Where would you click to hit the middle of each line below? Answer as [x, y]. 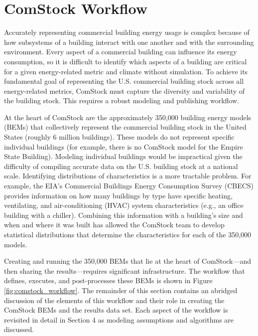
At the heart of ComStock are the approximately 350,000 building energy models [128, 117]
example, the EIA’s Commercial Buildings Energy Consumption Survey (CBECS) [129, 186]
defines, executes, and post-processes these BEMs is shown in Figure [108, 280]
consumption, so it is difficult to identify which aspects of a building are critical [126, 61]
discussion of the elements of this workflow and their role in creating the [114, 300]
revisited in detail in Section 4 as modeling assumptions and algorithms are [119, 319]
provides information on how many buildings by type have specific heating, [118, 195]
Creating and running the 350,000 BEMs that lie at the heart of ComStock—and [128, 261]
